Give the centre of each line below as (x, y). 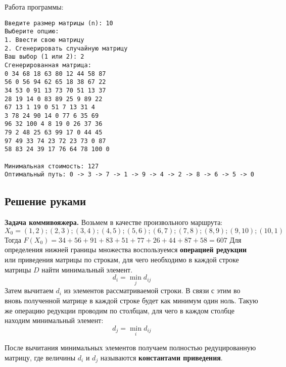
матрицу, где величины (40, 357)
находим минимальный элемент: (54, 320)
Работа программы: (34, 7)
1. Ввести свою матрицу (44, 40)
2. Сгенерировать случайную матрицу (66, 48)
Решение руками (45, 201)
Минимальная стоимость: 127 (52, 166)
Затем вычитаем (29, 290)
